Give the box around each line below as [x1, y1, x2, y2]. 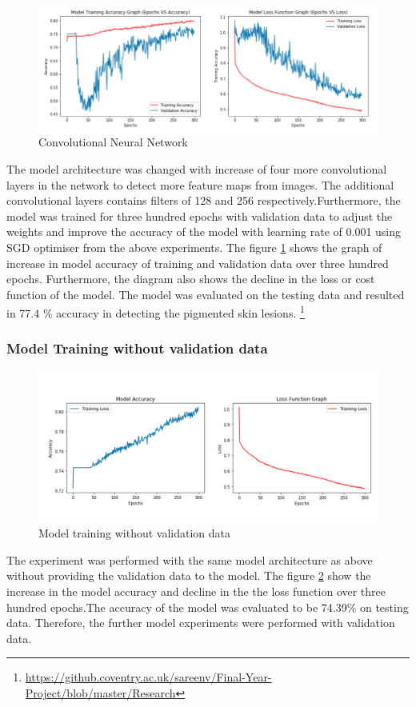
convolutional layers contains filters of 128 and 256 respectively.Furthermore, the [6, 192, 401, 209]
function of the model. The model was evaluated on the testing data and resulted [6, 286, 405, 302]
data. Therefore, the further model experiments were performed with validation [6, 614, 395, 631]
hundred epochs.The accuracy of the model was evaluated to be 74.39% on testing [6, 598, 409, 615]
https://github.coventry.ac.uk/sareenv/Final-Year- [25, 669, 272, 685]
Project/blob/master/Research [25, 684, 176, 701]
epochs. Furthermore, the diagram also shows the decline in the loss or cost [6, 270, 375, 287]
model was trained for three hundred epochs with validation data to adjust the [6, 207, 393, 224]
